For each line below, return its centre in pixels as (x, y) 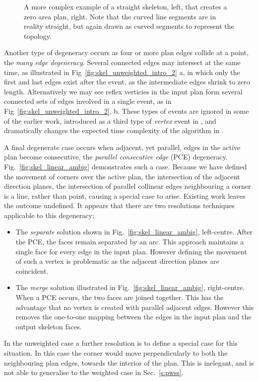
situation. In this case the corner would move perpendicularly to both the (116, 353)
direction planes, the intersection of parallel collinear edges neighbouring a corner (128, 186)
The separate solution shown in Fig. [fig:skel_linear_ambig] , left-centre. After (134, 232)
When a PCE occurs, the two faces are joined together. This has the (120, 297)
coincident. (32, 270)
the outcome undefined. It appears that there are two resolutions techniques (119, 205)
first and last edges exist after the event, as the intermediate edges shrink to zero (127, 82)
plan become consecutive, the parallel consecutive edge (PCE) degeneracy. (116, 157)
